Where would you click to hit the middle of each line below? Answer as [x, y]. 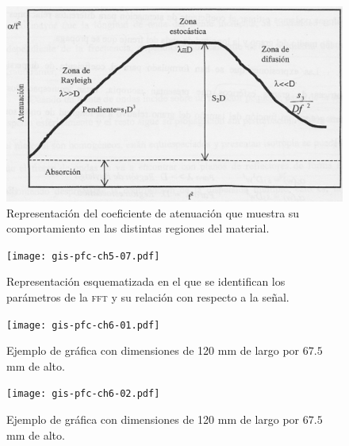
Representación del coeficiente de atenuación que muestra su [153, 212]
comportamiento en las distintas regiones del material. [138, 228]
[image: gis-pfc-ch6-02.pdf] [83, 394]
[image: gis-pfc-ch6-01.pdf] [83, 325]
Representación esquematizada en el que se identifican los [146, 281]
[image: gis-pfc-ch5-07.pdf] [83, 256]
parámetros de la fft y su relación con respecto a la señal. [148, 296]
